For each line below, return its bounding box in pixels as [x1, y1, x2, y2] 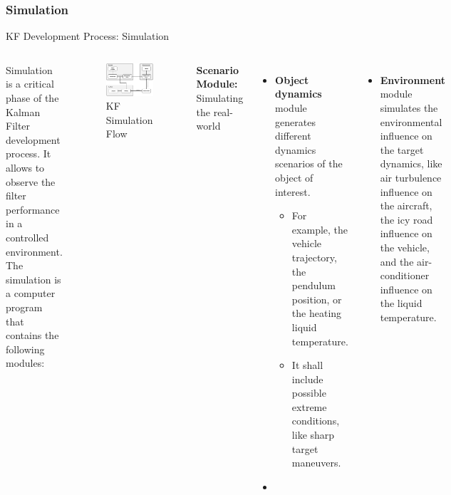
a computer [6, 286, 56, 301]
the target [380, 142, 424, 157]
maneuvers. [291, 455, 341, 470]
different [275, 128, 311, 143]
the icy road [380, 212, 433, 226]
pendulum [291, 278, 336, 293]
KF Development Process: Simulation [6, 28, 170, 43]
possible [291, 385, 326, 400]
